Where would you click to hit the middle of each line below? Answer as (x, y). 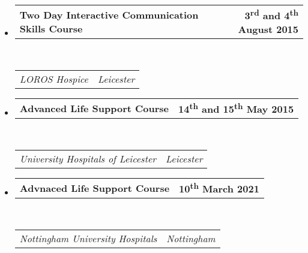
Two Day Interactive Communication (109, 14)
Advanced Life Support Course (94, 108)
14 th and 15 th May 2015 (236, 108)
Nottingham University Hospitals (88, 238)
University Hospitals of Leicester (88, 158)
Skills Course (51, 28)
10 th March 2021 (219, 188)
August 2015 (268, 29)
